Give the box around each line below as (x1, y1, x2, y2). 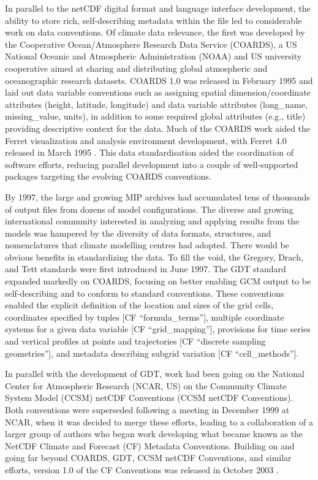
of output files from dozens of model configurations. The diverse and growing (5, 202, 293, 215)
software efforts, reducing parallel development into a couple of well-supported (5, 158, 298, 170)
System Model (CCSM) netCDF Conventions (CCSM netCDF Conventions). (5, 391, 293, 404)
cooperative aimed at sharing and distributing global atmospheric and (5, 61, 268, 74)
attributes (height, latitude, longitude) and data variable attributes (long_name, (5, 97, 308, 110)
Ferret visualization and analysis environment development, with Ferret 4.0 (5, 134, 287, 147)
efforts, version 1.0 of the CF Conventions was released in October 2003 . (5, 463, 279, 476)
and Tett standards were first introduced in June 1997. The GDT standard (5, 262, 286, 275)
